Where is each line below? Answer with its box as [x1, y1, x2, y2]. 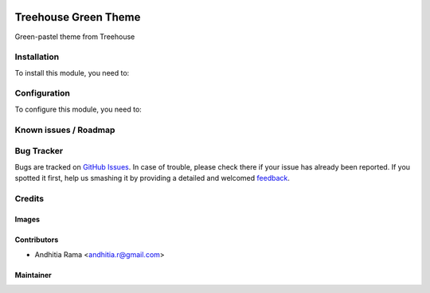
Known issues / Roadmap [14, 124, 115, 135]
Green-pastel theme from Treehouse [14, 32, 135, 41]
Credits [14, 193, 44, 204]
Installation [14, 52, 60, 63]
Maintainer [14, 270, 52, 279]
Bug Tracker [14, 146, 64, 157]
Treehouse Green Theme [14, 10, 141, 24]
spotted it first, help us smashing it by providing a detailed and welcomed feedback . [14, 173, 291, 182]
